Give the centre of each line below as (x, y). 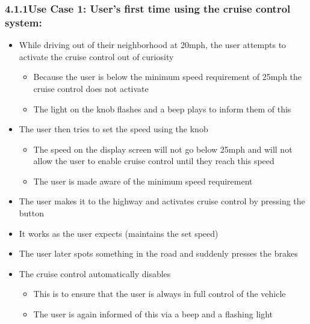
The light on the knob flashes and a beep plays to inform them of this (162, 109)
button (32, 213)
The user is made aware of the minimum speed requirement (143, 181)
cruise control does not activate (91, 88)
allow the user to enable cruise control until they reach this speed (154, 161)
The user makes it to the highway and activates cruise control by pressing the (162, 201)
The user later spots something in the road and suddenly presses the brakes (158, 253)
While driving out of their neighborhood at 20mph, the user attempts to (153, 45)
